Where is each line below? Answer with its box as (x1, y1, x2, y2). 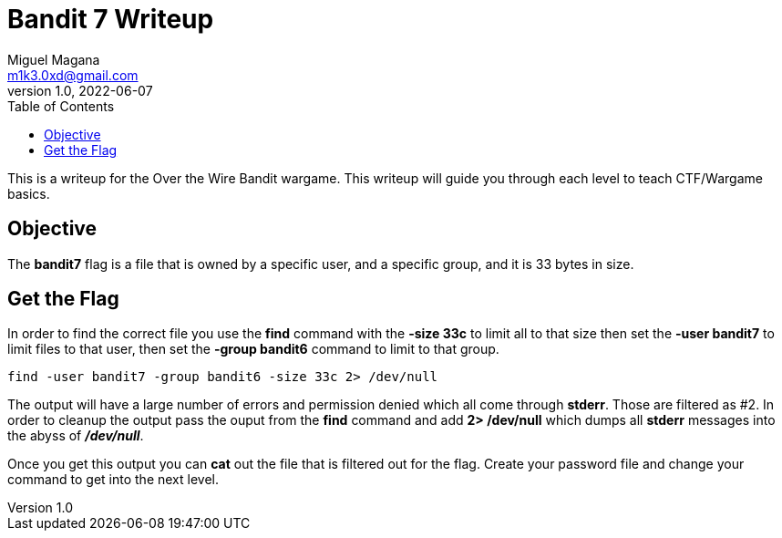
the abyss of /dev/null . (7, 428, 144, 444)
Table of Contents (7, 98, 115, 114)
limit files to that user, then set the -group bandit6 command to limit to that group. (7, 341, 499, 357)
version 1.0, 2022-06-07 (7, 82, 153, 98)
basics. (7, 185, 50, 202)
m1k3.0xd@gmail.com (7, 67, 139, 83)
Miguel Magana (7, 51, 100, 67)
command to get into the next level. (7, 471, 220, 488)
